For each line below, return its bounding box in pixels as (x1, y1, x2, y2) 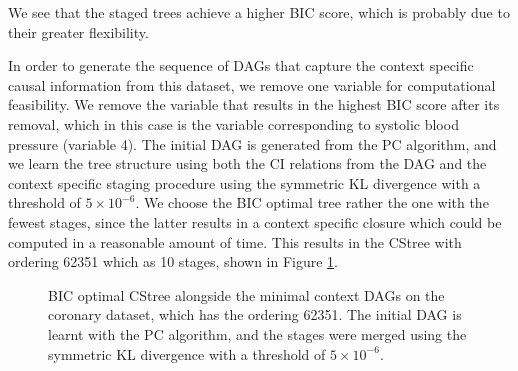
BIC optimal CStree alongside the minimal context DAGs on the (48, 284, 445, 305)
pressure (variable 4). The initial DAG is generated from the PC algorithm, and (8, 133, 497, 154)
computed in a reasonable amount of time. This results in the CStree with (8, 231, 462, 252)
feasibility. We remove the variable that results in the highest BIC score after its (8, 94, 500, 115)
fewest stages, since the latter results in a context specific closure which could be (8, 211, 502, 232)
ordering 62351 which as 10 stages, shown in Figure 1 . (8, 251, 339, 272)
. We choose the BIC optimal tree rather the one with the (135, 192, 489, 213)
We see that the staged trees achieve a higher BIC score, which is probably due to (8, 2, 510, 22)
